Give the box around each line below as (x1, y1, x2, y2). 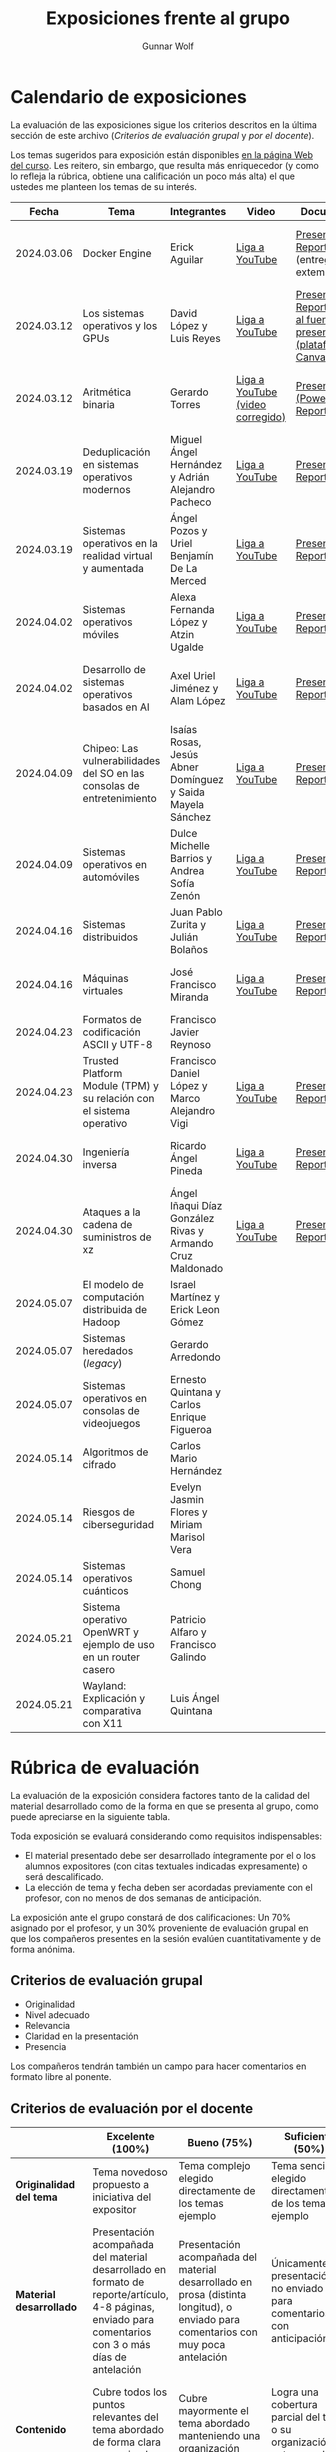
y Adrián (169, 470, 210, 484)
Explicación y (82, 1691, 146, 1705)
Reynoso (169, 1037, 212, 1051)
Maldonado (169, 1261, 224, 1275)
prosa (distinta (178, 2288, 247, 2302)
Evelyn (169, 1480, 202, 1494)
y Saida (169, 785, 205, 799)
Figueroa (169, 1422, 212, 1436)
